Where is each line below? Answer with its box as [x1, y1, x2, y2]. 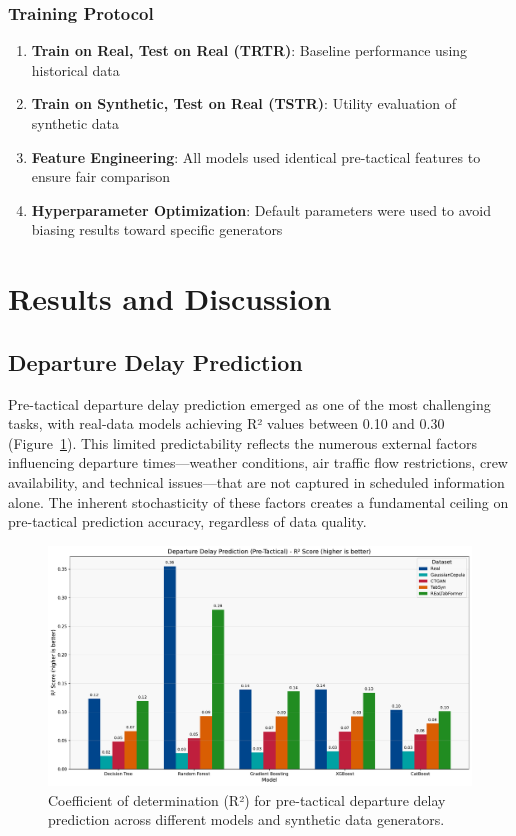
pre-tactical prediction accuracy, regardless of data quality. [8, 511, 367, 532]
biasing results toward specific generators [31, 219, 283, 240]
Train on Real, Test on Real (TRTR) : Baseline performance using [31, 40, 468, 61]
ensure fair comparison [31, 166, 171, 187]
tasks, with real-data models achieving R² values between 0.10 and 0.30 [8, 413, 445, 434]
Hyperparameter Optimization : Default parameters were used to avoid [31, 199, 491, 220]
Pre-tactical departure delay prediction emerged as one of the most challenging [8, 393, 491, 414]
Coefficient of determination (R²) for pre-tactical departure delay [48, 789, 446, 810]
